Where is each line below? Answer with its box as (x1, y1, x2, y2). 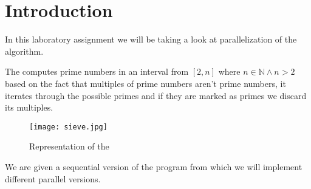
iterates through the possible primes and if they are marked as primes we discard (5, 89, 307, 101)
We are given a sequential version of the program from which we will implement (5, 160, 302, 173)
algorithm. (5, 44, 44, 57)
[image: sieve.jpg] (29, 122, 108, 131)
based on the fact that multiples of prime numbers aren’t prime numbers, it (5, 77, 286, 89)
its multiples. (5, 101, 53, 114)
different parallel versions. (5, 172, 101, 185)
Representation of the (29, 140, 109, 153)
